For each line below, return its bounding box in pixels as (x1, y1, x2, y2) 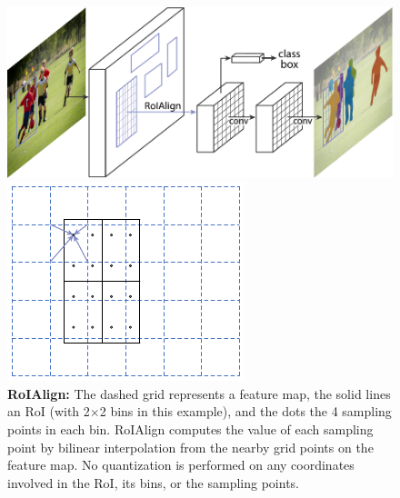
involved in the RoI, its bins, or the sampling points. (7, 473, 300, 492)
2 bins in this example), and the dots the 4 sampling (99, 402, 392, 421)
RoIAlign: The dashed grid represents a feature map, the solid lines (7, 383, 391, 403)
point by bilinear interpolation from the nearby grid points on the (7, 437, 374, 456)
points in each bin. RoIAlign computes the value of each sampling (7, 420, 374, 439)
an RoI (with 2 (7, 402, 90, 421)
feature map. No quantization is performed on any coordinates (7, 455, 355, 474)
